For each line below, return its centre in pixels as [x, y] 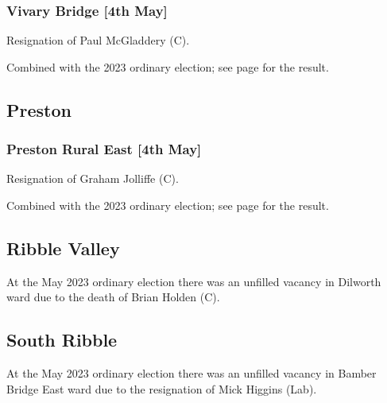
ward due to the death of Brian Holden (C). [113, 297]
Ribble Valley [63, 248]
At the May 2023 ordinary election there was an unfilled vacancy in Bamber [192, 373]
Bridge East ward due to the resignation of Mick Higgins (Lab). [162, 388]
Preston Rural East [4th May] [104, 149]
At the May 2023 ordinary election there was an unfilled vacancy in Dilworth [194, 281]
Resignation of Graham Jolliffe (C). [93, 178]
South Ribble [62, 340]
